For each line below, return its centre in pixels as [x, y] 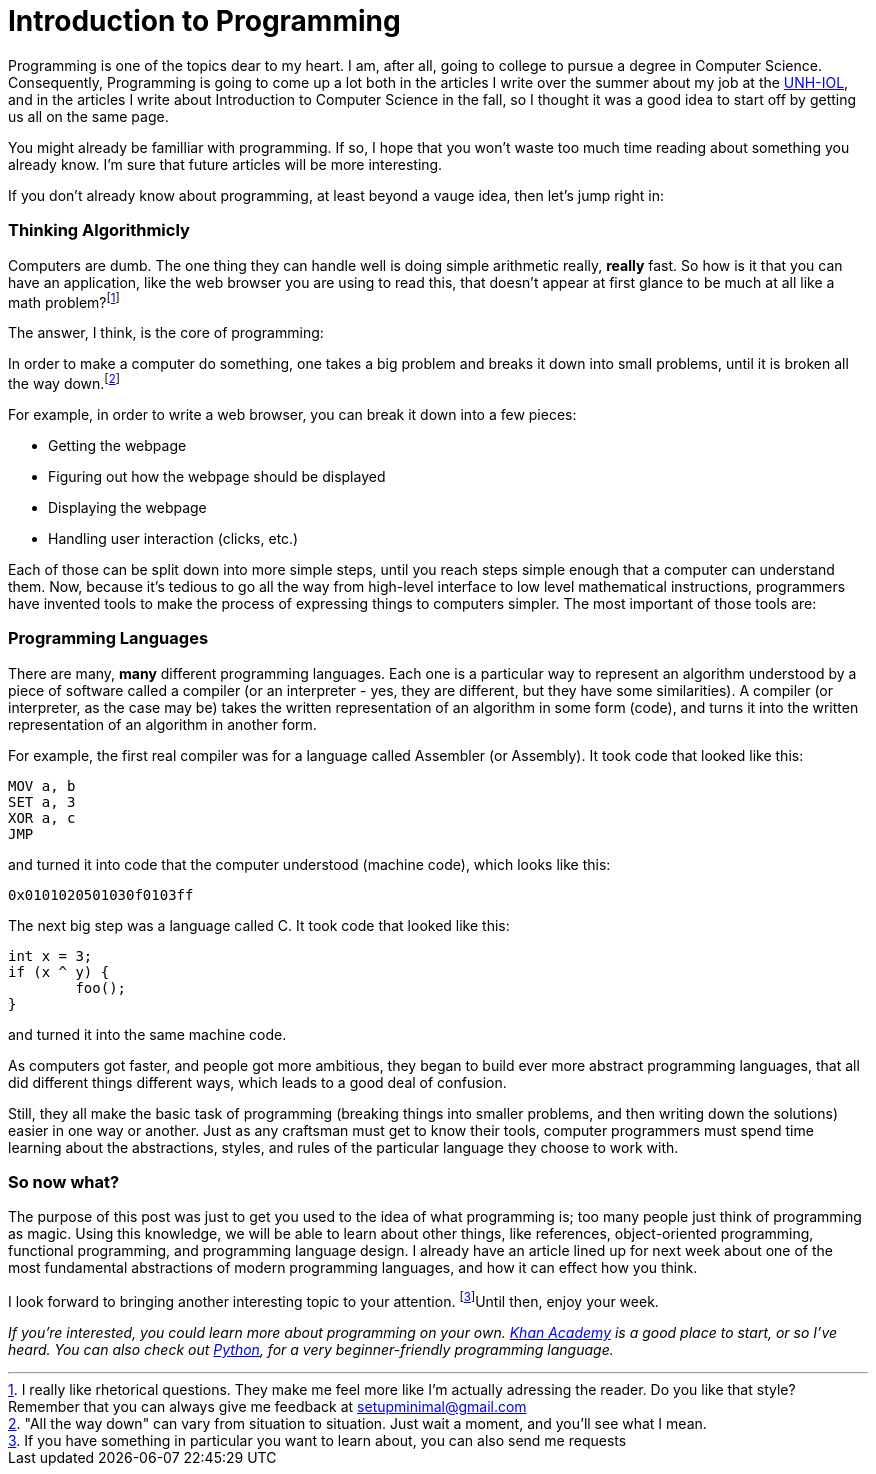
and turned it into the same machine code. [147, 1034]
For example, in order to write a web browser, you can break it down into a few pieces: [292, 414]
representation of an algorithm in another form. [162, 724]
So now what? [64, 1181]
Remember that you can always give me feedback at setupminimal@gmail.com [267, 1406]
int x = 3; [50, 955]
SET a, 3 [42, 801]
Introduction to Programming [204, 21]
